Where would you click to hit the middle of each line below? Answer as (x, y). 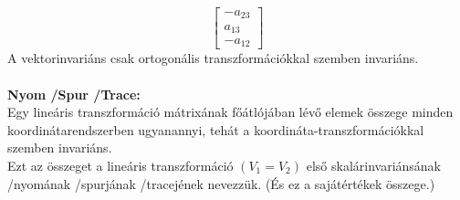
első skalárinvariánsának (374, 166)
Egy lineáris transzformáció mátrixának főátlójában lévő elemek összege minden (230, 112)
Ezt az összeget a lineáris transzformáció (120, 166)
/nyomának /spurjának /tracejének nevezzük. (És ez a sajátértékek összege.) (221, 183)
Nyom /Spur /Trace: (74, 94)
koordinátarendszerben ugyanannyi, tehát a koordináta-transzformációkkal (216, 129)
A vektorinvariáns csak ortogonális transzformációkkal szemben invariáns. (213, 58)
